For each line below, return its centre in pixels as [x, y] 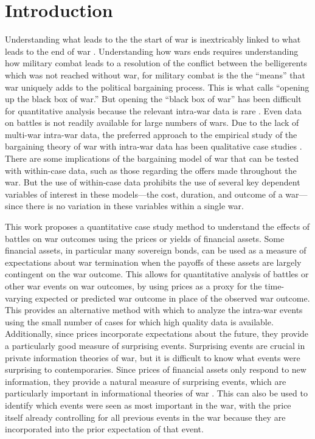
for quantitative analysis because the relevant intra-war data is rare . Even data [154, 110]
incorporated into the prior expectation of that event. [104, 429]
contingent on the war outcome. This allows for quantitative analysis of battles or [157, 274]
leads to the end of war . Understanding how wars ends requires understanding [152, 51]
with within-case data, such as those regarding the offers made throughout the [151, 170]
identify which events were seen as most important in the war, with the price [148, 405]
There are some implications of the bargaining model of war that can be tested [152, 158]
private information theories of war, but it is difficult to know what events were [153, 357]
